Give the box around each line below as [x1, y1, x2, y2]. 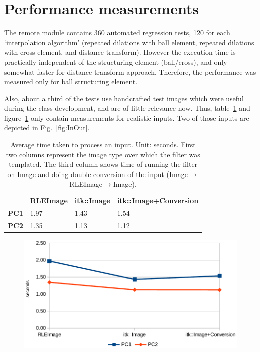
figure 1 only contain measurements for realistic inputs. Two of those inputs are [4, 112, 249, 123]
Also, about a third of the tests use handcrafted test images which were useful [4, 93, 244, 103]
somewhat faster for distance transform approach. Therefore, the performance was [4, 66, 256, 77]
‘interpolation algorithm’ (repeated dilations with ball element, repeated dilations [4, 37, 254, 47]
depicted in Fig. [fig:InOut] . [4, 122, 90, 133]
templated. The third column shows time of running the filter [9, 159, 198, 169]
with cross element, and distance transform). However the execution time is [4, 47, 236, 57]
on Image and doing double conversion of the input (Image [7, 168, 188, 179]
